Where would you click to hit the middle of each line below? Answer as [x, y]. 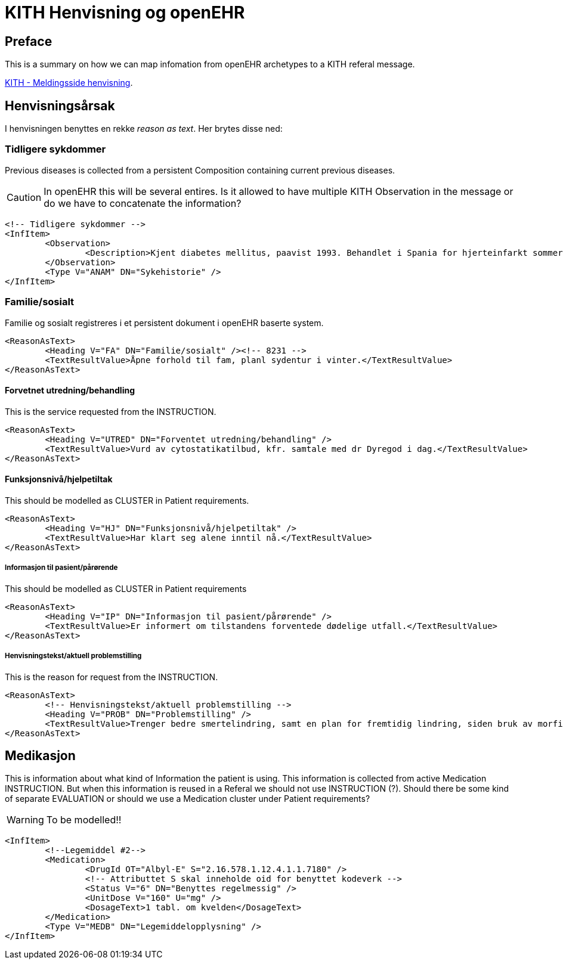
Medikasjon [40, 755]
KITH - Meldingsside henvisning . [69, 83]
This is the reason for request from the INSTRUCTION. [112, 677]
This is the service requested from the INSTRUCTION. [111, 411]
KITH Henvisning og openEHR [125, 13]
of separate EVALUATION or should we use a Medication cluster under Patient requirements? [188, 799]
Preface [29, 41]
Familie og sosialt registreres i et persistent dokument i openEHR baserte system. [164, 323]
